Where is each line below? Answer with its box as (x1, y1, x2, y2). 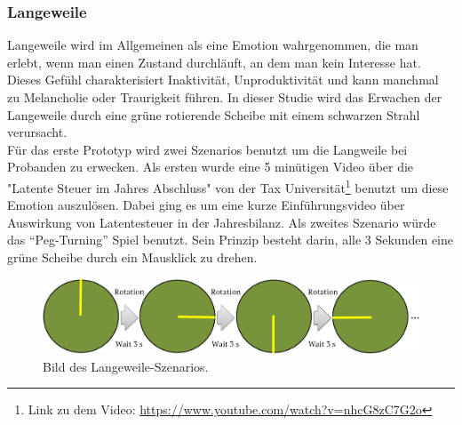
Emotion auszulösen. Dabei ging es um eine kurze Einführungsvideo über (7, 196, 405, 214)
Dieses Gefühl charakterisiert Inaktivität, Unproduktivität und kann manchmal (7, 70, 439, 89)
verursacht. (7, 123, 68, 141)
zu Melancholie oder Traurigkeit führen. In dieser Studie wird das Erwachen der (7, 88, 442, 106)
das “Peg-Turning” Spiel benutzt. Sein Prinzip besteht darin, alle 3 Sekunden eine (7, 230, 453, 249)
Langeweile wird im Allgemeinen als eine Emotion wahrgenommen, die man (7, 36, 418, 54)
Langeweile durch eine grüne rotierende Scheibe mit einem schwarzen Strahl (7, 105, 420, 124)
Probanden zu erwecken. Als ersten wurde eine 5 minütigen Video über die (7, 157, 414, 176)
